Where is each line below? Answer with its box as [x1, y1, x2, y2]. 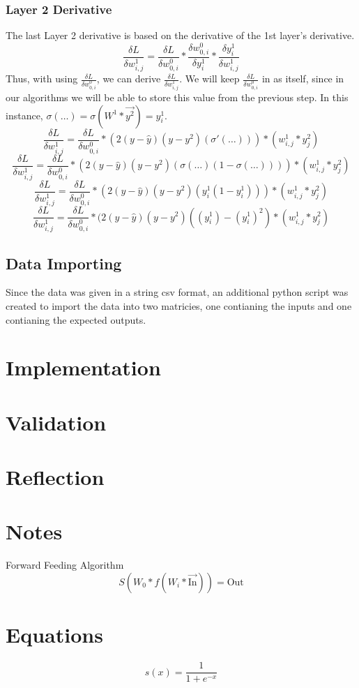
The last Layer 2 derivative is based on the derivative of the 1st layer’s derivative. [6, 28, 355, 43]
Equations [6, 620, 103, 649]
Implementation [6, 353, 161, 382]
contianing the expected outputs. [6, 312, 146, 327]
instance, [6, 107, 43, 122]
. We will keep [179, 71, 240, 86]
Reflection [6, 463, 105, 491]
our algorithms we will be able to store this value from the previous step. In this [6, 90, 349, 105]
